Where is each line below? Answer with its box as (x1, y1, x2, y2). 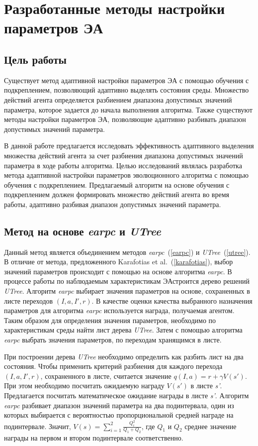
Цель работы (4, 51, 67, 67)
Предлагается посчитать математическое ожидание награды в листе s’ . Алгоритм (4, 390, 249, 400)
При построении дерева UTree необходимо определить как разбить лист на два (4, 351, 244, 361)
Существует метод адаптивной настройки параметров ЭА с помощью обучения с (4, 75, 249, 85)
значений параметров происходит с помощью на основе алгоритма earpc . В (4, 266, 232, 276)
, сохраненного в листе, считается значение (40, 370, 172, 381)
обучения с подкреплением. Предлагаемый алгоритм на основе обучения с (4, 179, 230, 190)
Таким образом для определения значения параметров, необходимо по (4, 315, 216, 325)
